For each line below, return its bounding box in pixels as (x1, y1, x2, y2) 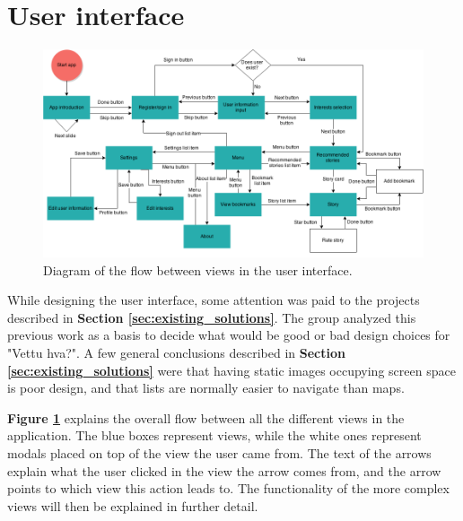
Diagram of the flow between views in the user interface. (43, 260, 353, 279)
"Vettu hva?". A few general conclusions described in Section (7, 343, 345, 362)
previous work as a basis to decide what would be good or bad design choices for (7, 326, 450, 344)
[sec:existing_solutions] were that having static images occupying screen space (7, 360, 456, 379)
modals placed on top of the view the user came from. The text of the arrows (7, 444, 432, 463)
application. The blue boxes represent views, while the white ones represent (7, 426, 422, 445)
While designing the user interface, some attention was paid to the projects (7, 291, 420, 309)
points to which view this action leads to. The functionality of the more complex (7, 479, 450, 498)
